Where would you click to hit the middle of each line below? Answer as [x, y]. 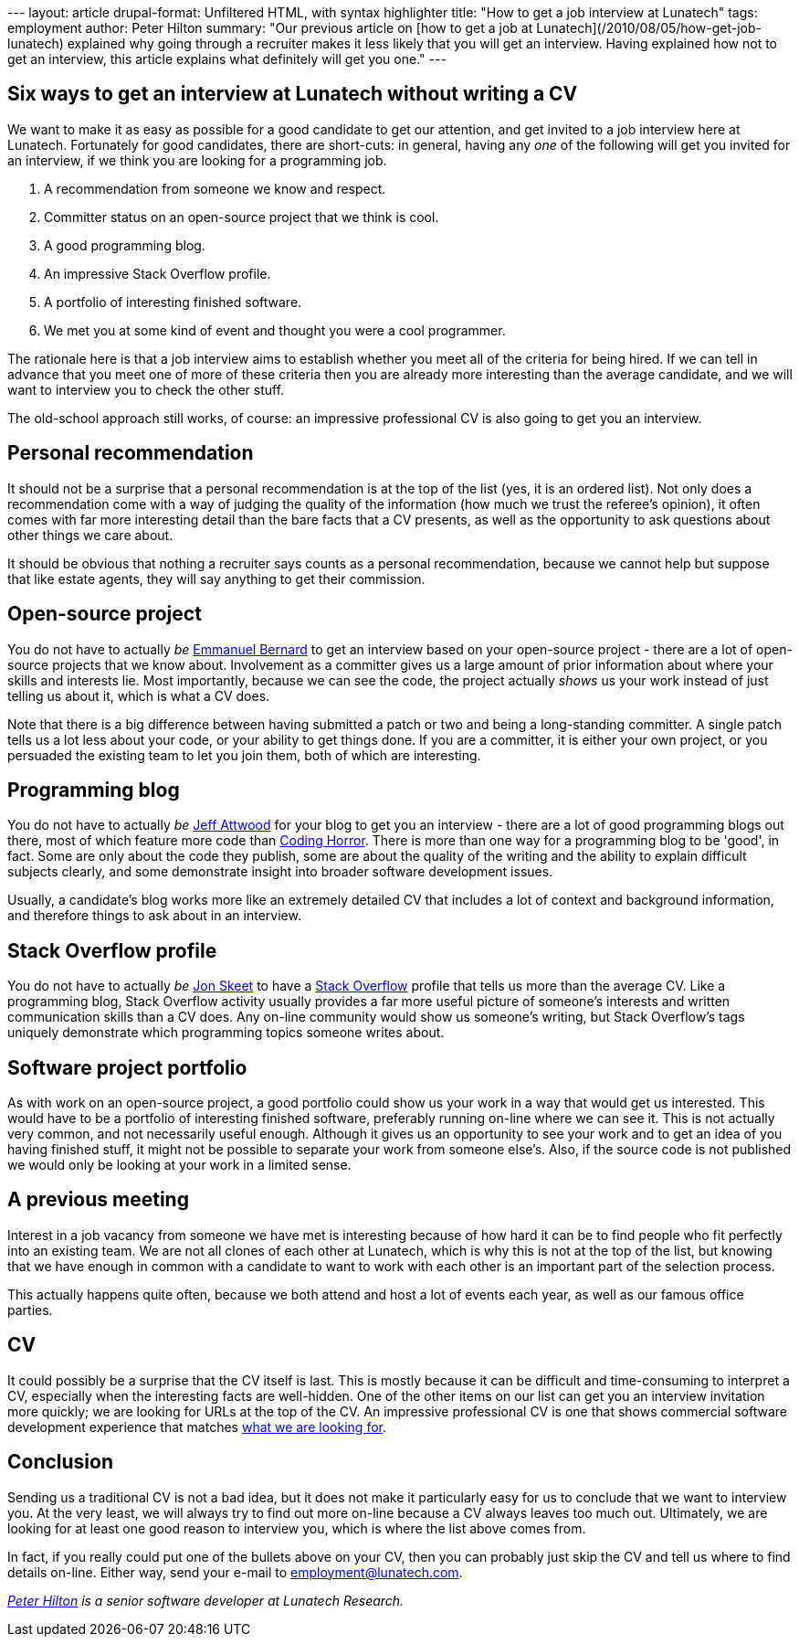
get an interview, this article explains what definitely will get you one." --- [227, 59]
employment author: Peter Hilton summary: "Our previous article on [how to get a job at [270, 28]
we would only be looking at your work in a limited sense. [179, 1165]
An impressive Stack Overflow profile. [158, 273]
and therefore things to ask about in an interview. [154, 916]
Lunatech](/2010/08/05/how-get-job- [649, 28]
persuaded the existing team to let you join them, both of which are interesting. [244, 755]
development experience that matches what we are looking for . [197, 1427]
